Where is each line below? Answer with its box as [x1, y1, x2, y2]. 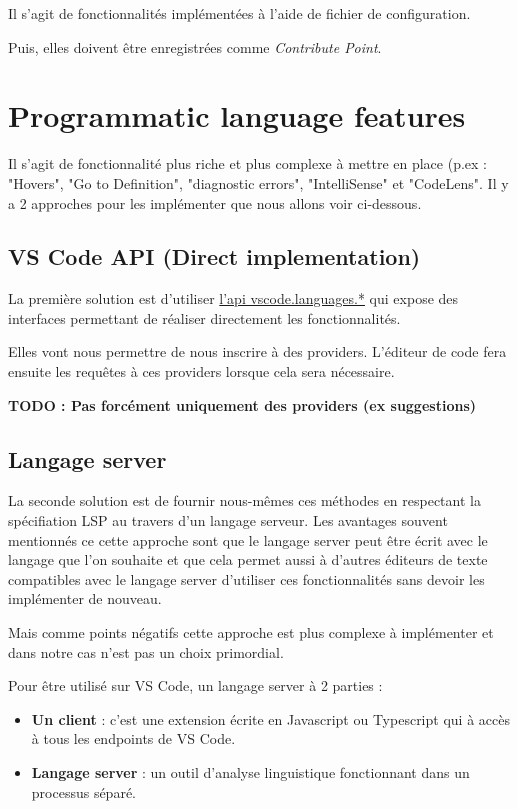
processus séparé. [31, 781, 136, 802]
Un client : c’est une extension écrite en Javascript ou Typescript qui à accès [31, 708, 510, 729]
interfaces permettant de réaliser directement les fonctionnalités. [8, 307, 401, 328]
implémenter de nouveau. [8, 588, 162, 609]
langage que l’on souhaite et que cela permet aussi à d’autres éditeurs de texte [8, 549, 488, 570]
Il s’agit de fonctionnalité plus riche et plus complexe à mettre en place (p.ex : [8, 153, 487, 174]
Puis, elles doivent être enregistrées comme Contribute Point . [8, 36, 382, 57]
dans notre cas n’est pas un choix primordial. [8, 641, 284, 662]
